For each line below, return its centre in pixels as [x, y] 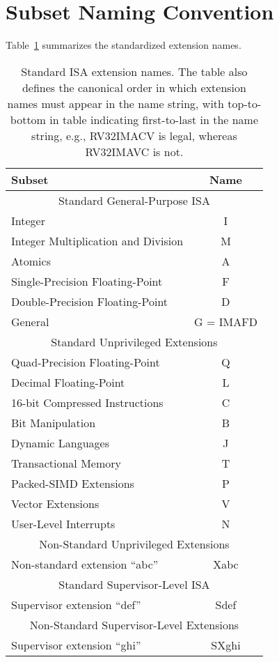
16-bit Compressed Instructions [87, 402]
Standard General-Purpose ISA [134, 200]
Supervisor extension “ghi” [76, 645]
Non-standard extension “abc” [85, 564]
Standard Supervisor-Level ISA [134, 584]
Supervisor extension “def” [76, 604]
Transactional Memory [66, 463]
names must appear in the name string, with [115, 103]
